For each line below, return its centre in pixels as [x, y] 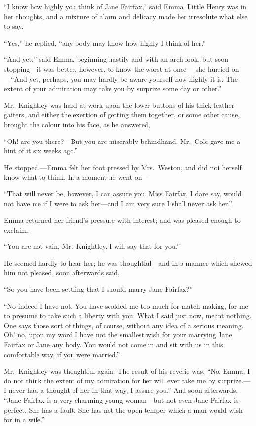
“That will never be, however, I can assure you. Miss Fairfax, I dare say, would [123, 193]
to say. [14, 26]
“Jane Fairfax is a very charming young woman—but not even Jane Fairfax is [121, 400]
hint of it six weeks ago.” [41, 151]
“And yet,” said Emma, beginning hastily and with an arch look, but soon [116, 59]
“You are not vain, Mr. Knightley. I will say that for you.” [92, 246]
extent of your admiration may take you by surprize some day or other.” [113, 88]
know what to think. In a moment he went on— [76, 177]
